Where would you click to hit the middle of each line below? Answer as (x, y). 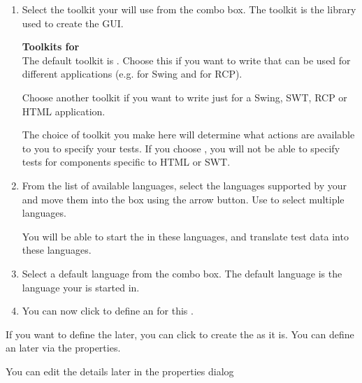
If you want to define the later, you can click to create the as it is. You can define (180, 334)
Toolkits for (51, 46)
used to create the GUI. (73, 23)
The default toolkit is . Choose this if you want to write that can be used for (186, 60)
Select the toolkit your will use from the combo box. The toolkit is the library (189, 9)
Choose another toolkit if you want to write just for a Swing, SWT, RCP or (184, 97)
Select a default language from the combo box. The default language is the (182, 273)
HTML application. (64, 111)
